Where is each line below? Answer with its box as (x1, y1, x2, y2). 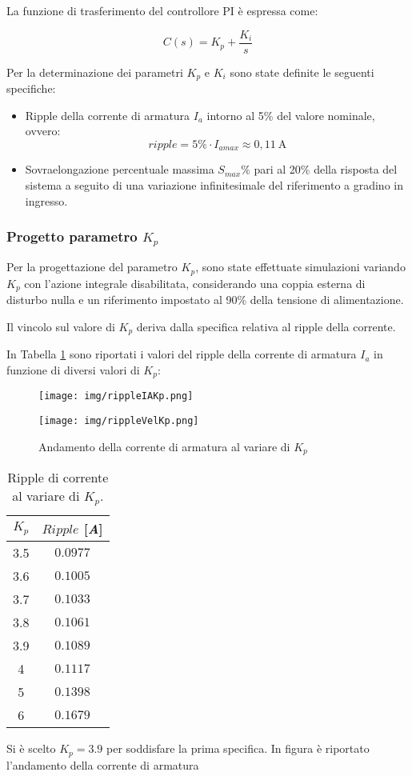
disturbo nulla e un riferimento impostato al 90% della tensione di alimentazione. (6, 291, 404, 308)
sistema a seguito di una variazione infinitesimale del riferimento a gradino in (25, 176, 403, 193)
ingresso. (25, 192, 68, 209)
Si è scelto (6, 740, 56, 757)
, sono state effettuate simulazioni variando (195, 258, 406, 275)
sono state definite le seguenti (230, 63, 374, 80)
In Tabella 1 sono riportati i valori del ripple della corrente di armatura (6, 346, 357, 362)
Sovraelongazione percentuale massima (25, 161, 214, 178)
